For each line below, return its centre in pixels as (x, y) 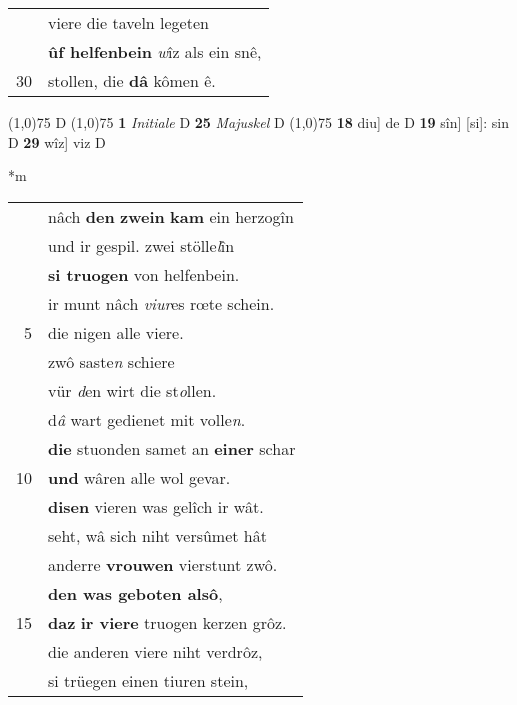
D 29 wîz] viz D (57, 141)
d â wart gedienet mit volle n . (147, 419)
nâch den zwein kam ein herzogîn (171, 216)
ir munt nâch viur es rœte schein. (161, 303)
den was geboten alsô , (135, 593)
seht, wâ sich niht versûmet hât (157, 535)
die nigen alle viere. (116, 332)
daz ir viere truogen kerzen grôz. (167, 622)
